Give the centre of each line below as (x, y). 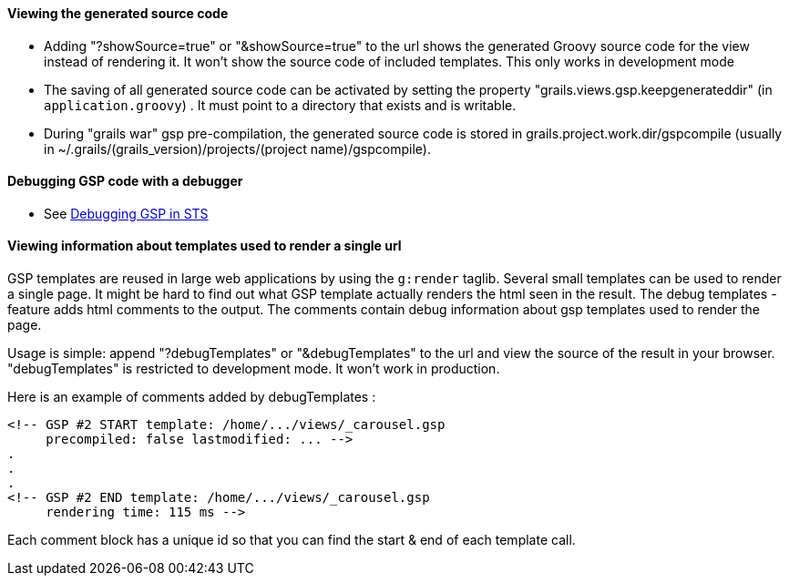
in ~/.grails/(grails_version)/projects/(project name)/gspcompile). (237, 148)
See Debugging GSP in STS (126, 213)
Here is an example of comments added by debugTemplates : (192, 397)
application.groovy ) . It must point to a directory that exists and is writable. (280, 105)
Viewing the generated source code (118, 13)
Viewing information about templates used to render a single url (205, 246)
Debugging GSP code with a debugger (125, 181)
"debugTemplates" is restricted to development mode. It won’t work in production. (254, 369)
